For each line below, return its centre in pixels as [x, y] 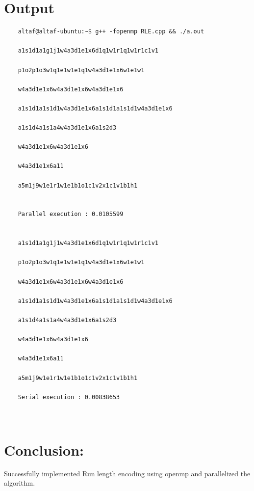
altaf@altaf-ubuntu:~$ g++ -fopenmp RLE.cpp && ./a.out [111, 32]
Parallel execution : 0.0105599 [71, 214]
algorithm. [20, 483]
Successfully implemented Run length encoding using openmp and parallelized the [127, 473]
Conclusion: [44, 450]
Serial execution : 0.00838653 [69, 397]
